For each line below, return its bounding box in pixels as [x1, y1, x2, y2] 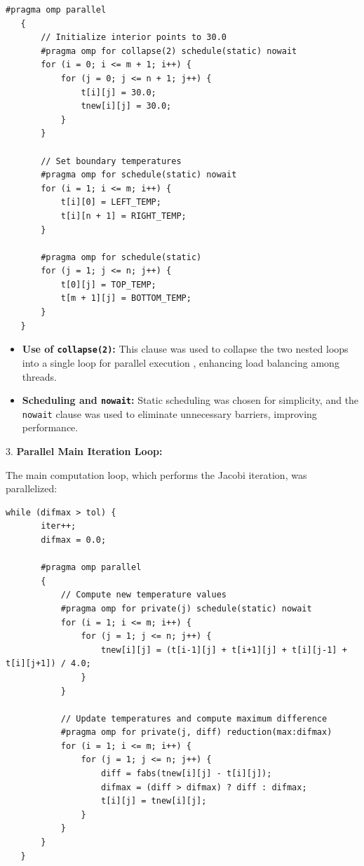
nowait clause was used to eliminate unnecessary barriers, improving [22, 406, 317, 421]
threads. [22, 369, 57, 384]
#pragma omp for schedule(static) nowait [41, 170, 237, 180]
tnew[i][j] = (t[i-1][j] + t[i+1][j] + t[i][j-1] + [101, 644, 347, 655]
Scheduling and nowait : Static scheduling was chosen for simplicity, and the [22, 393, 359, 407]
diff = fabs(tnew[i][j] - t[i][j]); [101, 769, 272, 779]
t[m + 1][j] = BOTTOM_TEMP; [60, 293, 191, 304]
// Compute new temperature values [60, 590, 227, 600]
